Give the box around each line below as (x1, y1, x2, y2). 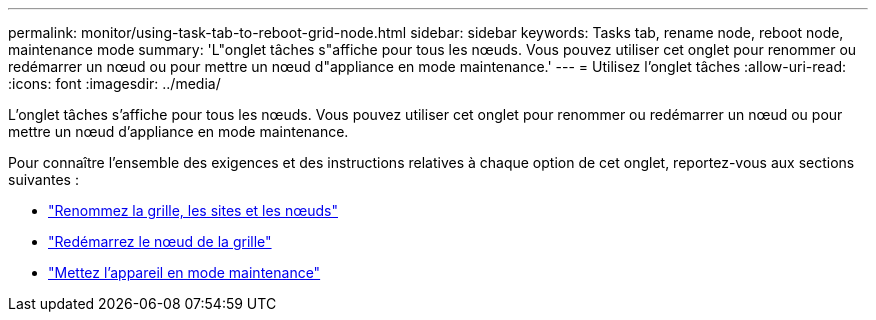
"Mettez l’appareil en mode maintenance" (48, 264, 321, 281)
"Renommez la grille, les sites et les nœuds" (48, 202, 338, 219)
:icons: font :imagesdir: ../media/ (8, 75, 221, 92)
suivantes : (8, 171, 79, 188)
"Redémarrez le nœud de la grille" (48, 233, 272, 250)
